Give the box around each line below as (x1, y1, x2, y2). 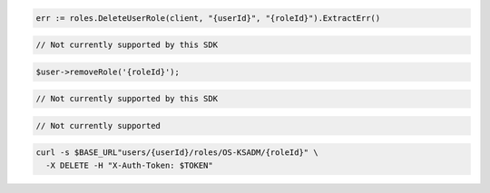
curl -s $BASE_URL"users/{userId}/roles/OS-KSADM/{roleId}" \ (35, 148, 318, 158)
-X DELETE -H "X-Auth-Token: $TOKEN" (45, 159, 213, 170)
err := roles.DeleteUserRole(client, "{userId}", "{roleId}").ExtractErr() (35, 13, 381, 23)
